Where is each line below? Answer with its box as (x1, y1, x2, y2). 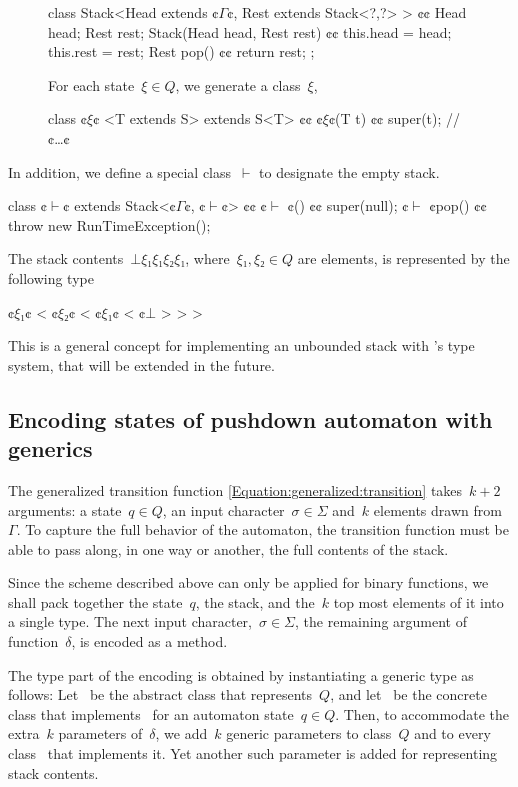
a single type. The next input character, (8, 611, 252, 632)
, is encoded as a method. (71, 631, 228, 652)
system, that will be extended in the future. (8, 354, 275, 375)
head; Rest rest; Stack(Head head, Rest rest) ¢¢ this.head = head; (48, 21, 452, 42)
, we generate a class (175, 74, 301, 95)
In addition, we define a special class (8, 161, 232, 182)
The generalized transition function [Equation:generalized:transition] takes (8, 479, 463, 500)
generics (8, 433, 93, 464)
